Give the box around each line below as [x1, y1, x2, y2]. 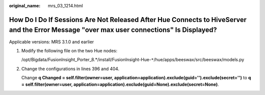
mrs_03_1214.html [48, 3, 83, 8]
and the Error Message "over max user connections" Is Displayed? [9, 26, 217, 34]
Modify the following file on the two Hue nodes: [21, 47, 118, 53]
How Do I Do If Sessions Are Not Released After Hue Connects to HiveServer [9, 15, 247, 24]
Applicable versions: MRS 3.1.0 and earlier [9, 39, 94, 45]
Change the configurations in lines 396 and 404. [21, 66, 120, 71]
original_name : [9, 3, 41, 8]
